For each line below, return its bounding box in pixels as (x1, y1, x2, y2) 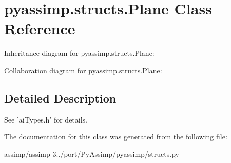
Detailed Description (4, 90, 117, 106)
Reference (4, 18, 75, 39)
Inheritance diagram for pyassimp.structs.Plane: (4, 48, 155, 58)
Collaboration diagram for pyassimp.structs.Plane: (4, 65, 162, 75)
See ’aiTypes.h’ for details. (4, 114, 87, 125)
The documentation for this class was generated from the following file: (4, 131, 227, 142)
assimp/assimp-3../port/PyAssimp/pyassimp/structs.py (4, 148, 179, 159)
